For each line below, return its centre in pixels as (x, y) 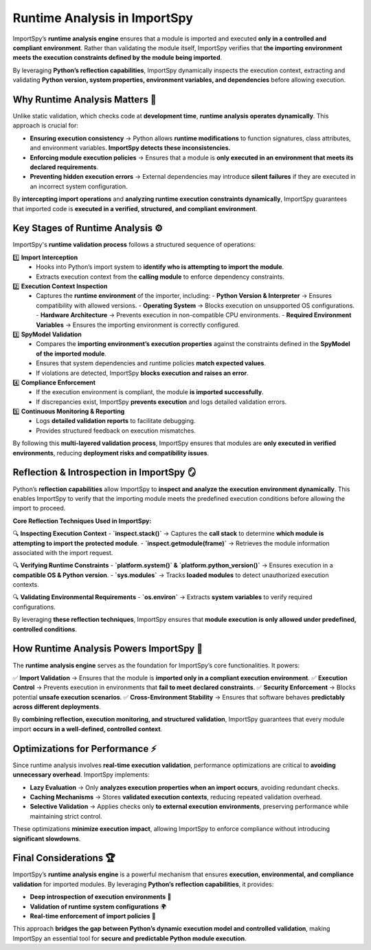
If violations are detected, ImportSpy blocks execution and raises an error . (142, 373)
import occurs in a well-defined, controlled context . (88, 728)
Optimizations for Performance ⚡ (85, 749)
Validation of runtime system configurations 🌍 (98, 906)
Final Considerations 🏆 (64, 858)
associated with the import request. (63, 552)
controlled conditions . (45, 629)
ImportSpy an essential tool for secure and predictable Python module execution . (130, 938)
